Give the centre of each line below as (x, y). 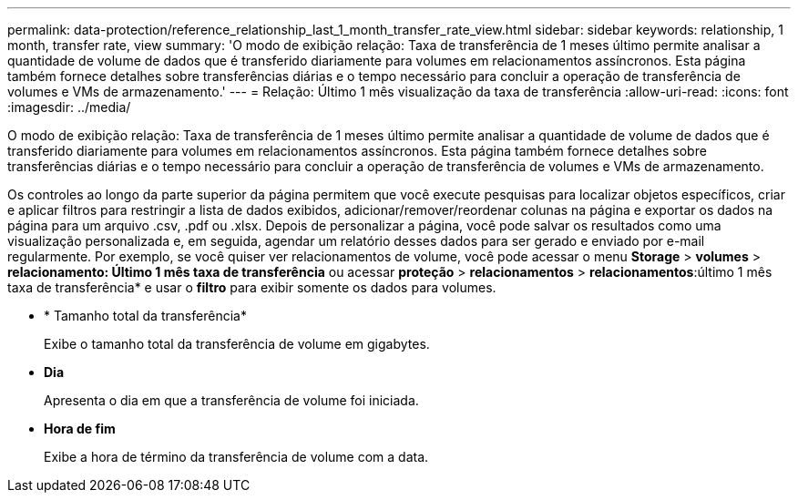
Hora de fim (80, 429)
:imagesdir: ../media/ (69, 107)
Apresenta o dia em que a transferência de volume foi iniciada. (231, 400)
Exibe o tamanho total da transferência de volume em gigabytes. (237, 344)
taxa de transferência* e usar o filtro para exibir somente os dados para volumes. (252, 287)
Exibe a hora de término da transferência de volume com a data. (236, 457)
